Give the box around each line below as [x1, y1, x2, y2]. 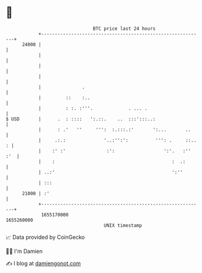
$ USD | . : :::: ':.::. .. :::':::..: [5, 116, 156, 122]
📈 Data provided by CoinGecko [5, 233, 85, 241]
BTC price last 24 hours [92, 26, 156, 32]
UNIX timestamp [103, 222, 142, 229]
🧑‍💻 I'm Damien [5, 247, 43, 255]
